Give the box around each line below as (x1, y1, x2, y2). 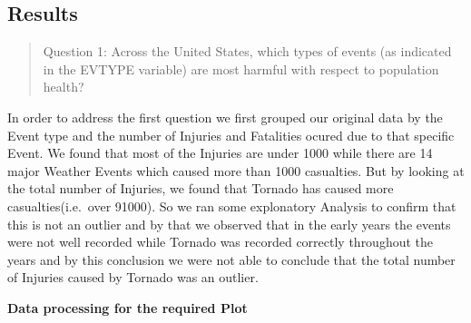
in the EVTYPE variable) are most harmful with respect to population (43, 59, 439, 78)
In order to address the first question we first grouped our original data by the (7, 107, 443, 126)
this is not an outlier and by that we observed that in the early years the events (7, 214, 451, 233)
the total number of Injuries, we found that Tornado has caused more (7, 179, 394, 198)
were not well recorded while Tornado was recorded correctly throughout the (7, 232, 434, 251)
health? (43, 77, 84, 96)
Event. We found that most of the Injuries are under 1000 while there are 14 (7, 143, 433, 162)
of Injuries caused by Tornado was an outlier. (7, 268, 259, 287)
